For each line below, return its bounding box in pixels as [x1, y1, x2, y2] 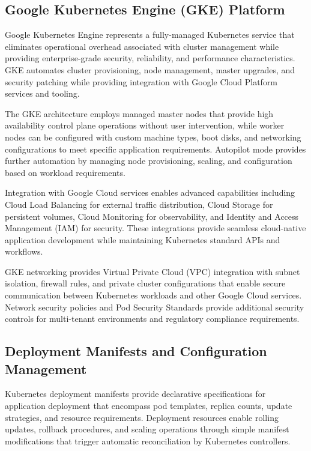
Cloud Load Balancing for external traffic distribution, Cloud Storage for [5, 198, 273, 210]
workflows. [5, 245, 43, 258]
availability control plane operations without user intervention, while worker [5, 119, 285, 132]
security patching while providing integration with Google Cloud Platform [5, 75, 278, 88]
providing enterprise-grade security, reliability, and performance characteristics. [5, 52, 295, 64]
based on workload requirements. [5, 166, 125, 178]
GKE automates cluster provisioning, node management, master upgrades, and [5, 63, 295, 76]
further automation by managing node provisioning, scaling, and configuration [5, 154, 292, 167]
